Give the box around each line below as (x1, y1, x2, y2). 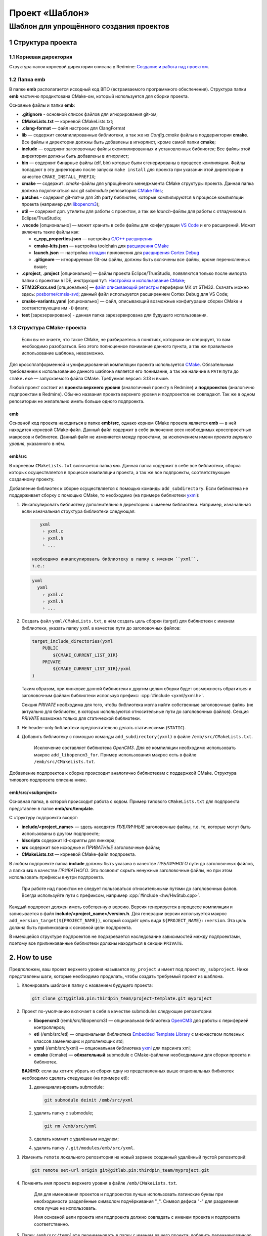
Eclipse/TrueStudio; (21, 215, 62, 221)
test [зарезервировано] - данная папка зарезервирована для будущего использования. (21, 312, 208, 318)
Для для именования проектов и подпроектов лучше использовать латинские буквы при (34, 1192, 223, 1197)
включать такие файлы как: (21, 229, 80, 235)
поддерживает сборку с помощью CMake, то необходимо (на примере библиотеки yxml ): (9, 492, 200, 498)
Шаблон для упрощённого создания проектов (9, 22, 170, 31)
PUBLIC (42, 645, 58, 651)
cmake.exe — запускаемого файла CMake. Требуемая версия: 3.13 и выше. (9, 375, 169, 381)
